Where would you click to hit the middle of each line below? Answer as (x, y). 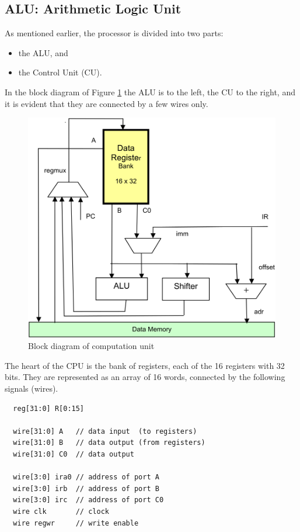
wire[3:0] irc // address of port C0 (88, 500)
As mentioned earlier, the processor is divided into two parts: (114, 33)
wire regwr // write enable (76, 523)
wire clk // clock (61, 512)
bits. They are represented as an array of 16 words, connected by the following (145, 377)
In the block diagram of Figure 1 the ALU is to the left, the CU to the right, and (150, 91)
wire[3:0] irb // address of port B (86, 488)
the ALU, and (43, 52)
